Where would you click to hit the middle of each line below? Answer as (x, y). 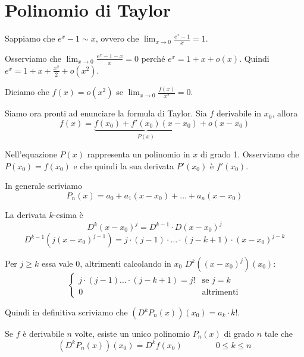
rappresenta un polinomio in (139, 154)
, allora (285, 113)
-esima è (68, 214)
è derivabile (43, 333)
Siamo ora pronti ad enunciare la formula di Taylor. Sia (106, 113)
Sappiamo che (30, 38)
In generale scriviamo (44, 186)
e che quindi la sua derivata (124, 165)
